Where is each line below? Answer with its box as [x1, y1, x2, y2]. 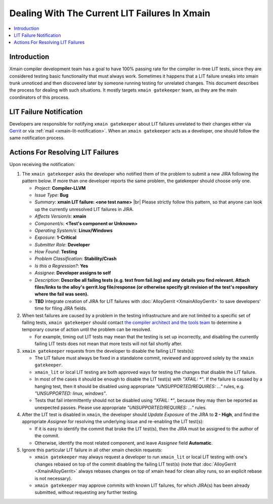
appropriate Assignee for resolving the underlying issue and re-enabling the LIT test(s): [22, 418, 204, 425]
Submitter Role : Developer [34, 241, 90, 247]
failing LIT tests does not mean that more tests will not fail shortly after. [34, 341, 183, 347]
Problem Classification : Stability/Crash [34, 256, 117, 262]
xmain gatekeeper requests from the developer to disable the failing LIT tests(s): [22, 348, 195, 354]
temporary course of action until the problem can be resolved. [22, 326, 152, 332]
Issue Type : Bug [34, 192, 69, 198]
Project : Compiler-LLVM [34, 185, 86, 191]
